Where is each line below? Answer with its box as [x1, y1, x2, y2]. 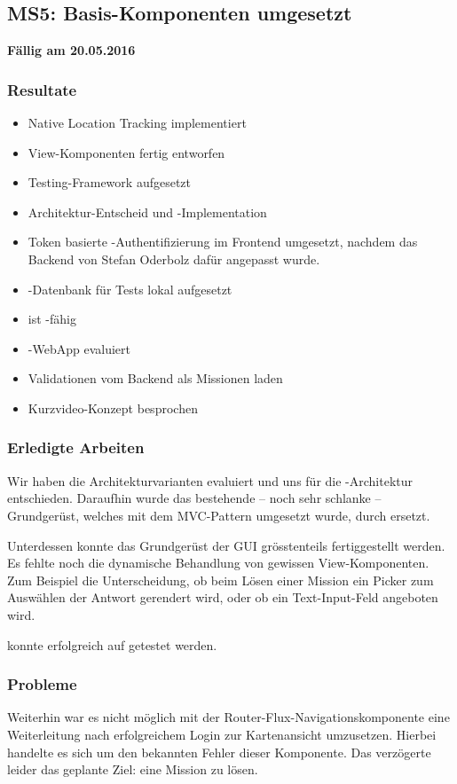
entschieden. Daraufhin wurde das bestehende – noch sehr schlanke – [7, 489, 382, 507]
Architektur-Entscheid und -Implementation [28, 202, 267, 221]
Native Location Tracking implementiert [28, 114, 247, 132]
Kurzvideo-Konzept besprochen [28, 398, 198, 417]
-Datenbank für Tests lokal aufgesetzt [28, 279, 232, 298]
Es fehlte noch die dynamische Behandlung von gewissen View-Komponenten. [7, 553, 429, 572]
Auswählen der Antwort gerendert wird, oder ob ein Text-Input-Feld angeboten [7, 588, 438, 607]
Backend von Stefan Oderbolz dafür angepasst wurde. [28, 249, 320, 268]
